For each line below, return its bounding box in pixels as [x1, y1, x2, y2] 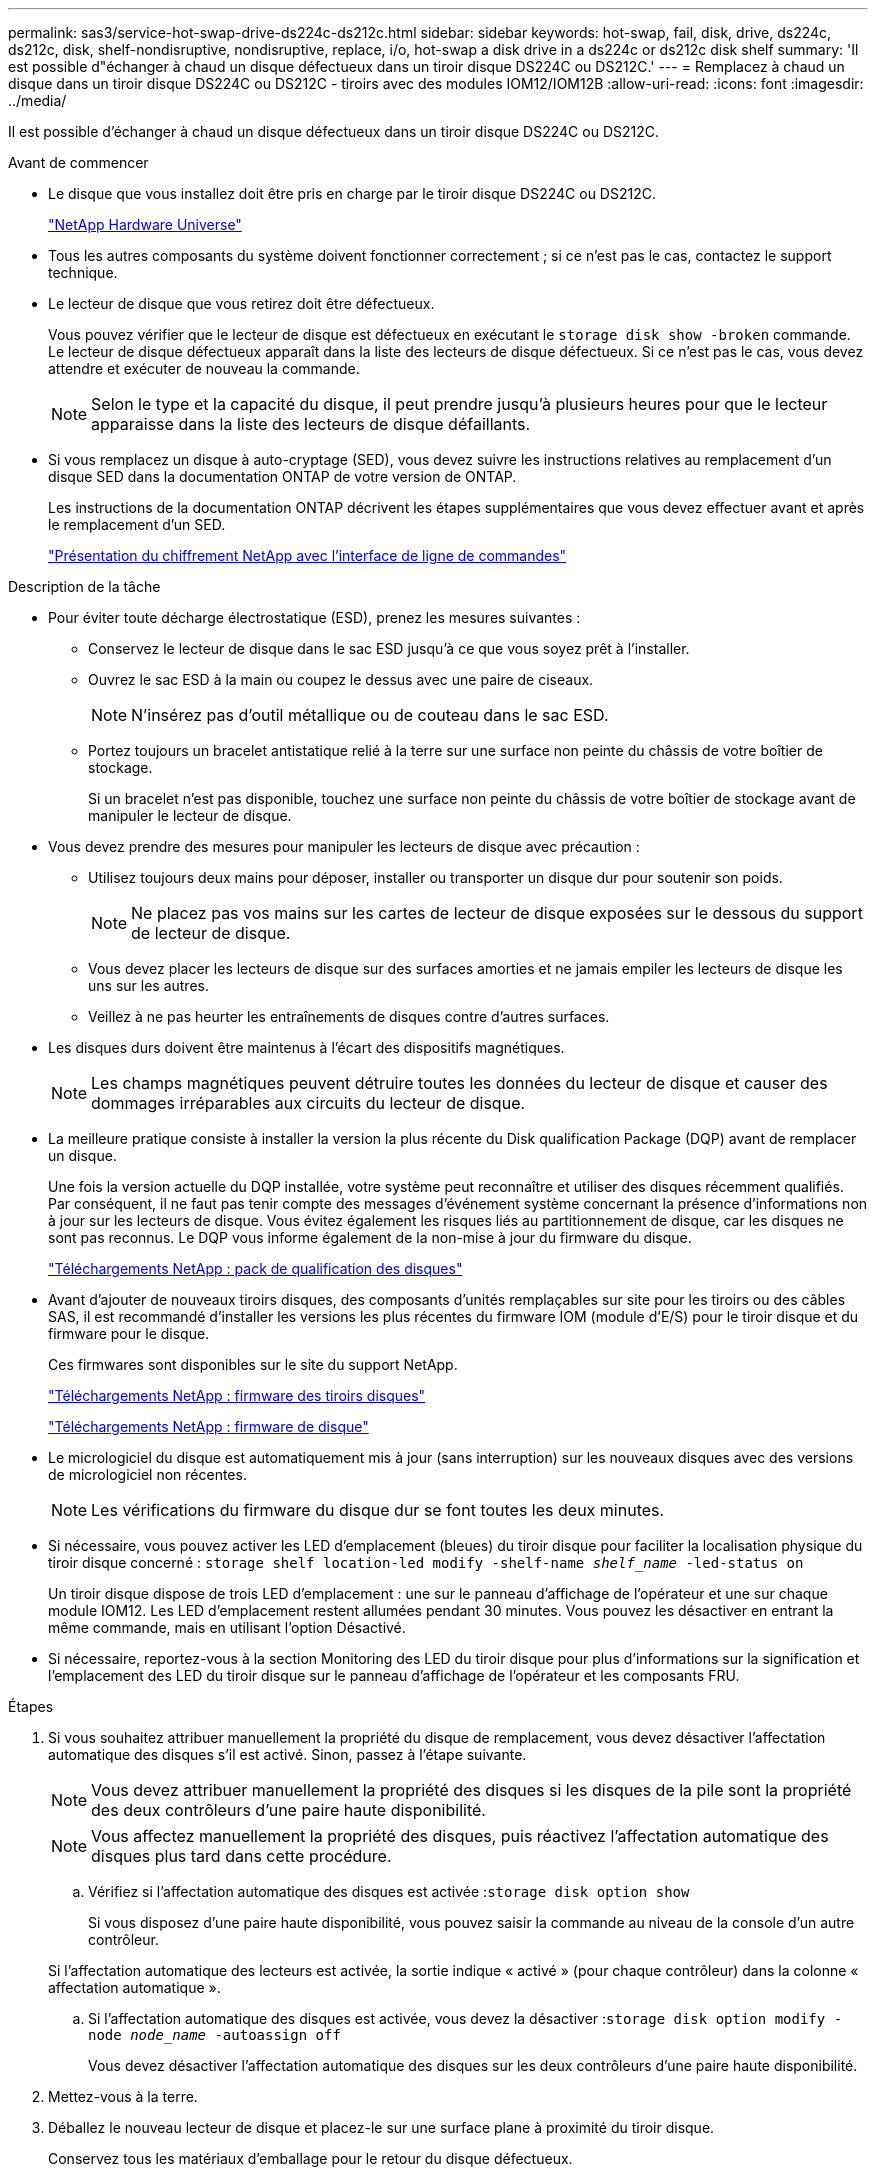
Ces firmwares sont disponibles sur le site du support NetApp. [48, 1356, 458, 1373]
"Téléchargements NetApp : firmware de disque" [48, 1418, 369, 1435]
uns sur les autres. [88, 977, 209, 994]
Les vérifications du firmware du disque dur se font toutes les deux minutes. [91, 1500, 665, 1520]
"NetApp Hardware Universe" [48, 216, 242, 233]
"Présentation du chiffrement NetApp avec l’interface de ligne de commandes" [48, 547, 567, 564]
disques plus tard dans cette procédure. [91, 1846, 392, 1866]
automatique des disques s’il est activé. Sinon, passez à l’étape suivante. [48, 1746, 527, 1763]
